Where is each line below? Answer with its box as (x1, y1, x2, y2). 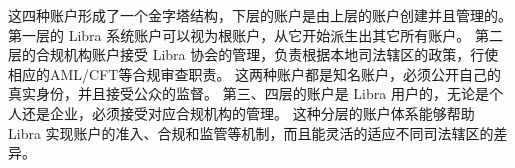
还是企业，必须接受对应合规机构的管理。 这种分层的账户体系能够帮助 (21, 102, 475, 123)
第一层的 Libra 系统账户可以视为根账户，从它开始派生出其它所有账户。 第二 (8, 24, 503, 45)
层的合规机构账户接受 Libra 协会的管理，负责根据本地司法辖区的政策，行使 (8, 44, 499, 65)
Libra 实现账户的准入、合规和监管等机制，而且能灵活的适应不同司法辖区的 (8, 122, 494, 143)
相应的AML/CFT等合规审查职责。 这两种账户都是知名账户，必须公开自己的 (8, 63, 502, 84)
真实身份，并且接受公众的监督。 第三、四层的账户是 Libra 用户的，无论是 (8, 83, 489, 104)
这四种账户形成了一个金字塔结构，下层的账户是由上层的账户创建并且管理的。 (8, 5, 512, 25)
